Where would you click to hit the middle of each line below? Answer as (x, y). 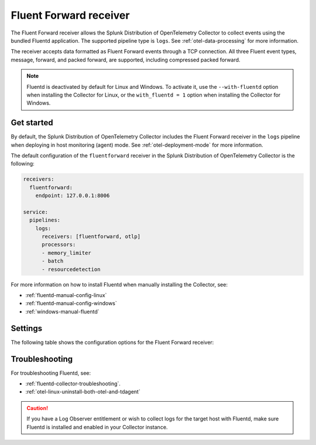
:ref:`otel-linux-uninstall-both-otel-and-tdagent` (83, 392)
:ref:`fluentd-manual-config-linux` (66, 295)
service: (36, 212)
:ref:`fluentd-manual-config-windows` (71, 303)
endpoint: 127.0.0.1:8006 (73, 196)
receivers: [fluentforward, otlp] (91, 237)
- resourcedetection (71, 269)
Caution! (37, 408)
